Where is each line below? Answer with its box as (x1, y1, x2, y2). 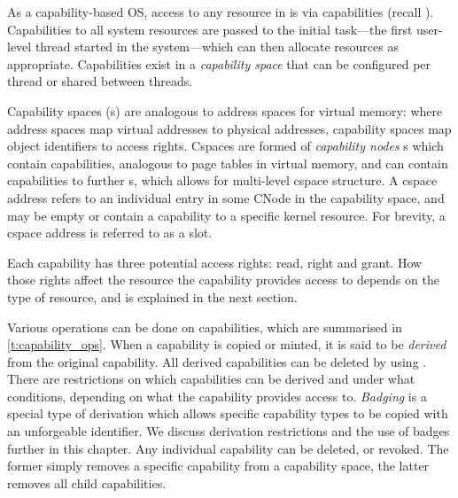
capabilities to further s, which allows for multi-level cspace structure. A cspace (7, 171, 438, 190)
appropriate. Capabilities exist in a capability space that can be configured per (7, 54, 431, 73)
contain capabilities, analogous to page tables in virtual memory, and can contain (7, 153, 448, 172)
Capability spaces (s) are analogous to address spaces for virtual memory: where (7, 101, 443, 120)
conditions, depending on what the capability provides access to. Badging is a (7, 386, 427, 405)
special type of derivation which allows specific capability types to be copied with (7, 404, 448, 423)
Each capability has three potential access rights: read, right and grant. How (7, 253, 423, 271)
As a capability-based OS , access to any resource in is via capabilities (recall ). (7, 3, 434, 20)
